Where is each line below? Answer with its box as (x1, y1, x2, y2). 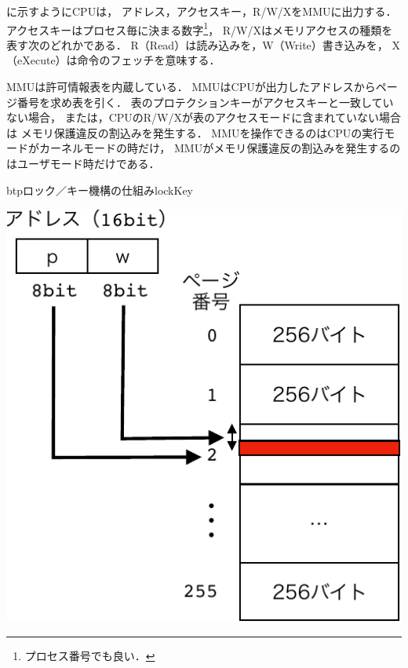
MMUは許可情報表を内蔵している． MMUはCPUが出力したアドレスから (6, 78, 376, 95)
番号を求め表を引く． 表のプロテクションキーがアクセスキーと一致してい (16, 93, 394, 110)
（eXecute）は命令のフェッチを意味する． (6, 52, 220, 68)
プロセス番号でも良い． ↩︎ (24, 648, 155, 664)
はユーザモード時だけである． (6, 155, 160, 171)
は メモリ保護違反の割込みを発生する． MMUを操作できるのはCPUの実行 (6, 124, 384, 141)
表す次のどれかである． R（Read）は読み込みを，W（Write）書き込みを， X (6, 36, 400, 53)
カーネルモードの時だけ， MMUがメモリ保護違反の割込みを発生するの (38, 140, 401, 156)
